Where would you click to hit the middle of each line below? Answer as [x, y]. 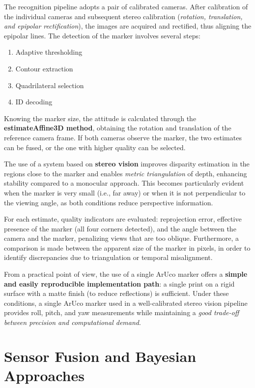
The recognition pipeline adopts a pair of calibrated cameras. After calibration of [126, 6]
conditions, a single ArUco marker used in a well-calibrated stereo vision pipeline [126, 303]
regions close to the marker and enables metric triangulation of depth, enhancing [126, 173]
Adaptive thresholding [49, 52]
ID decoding [34, 102]
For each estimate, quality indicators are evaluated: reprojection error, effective [123, 219]
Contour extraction [44, 68]
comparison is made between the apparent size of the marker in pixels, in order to [127, 247]
